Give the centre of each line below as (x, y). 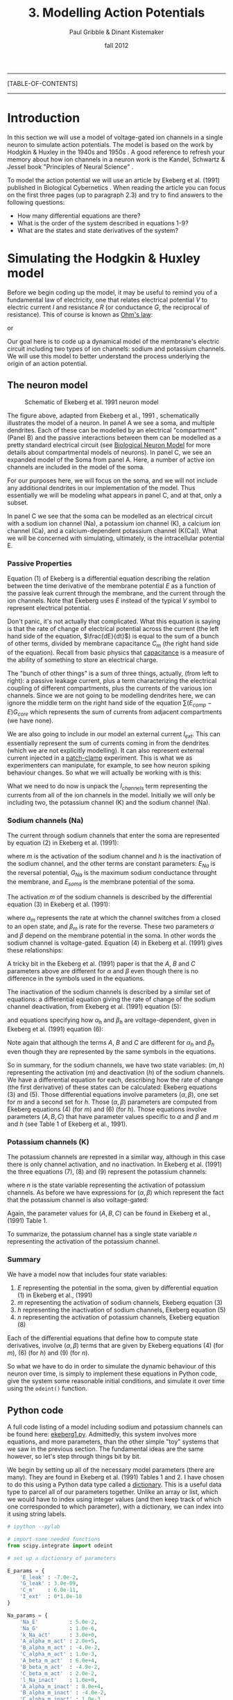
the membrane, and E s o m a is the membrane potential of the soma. (101, 882)
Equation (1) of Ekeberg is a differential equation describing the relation (109, 578)
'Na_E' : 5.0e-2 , (59, 1622)
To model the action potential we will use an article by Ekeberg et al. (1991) (114, 180)
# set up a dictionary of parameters (62, 1558)
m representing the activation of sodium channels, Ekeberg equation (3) (120, 1303)
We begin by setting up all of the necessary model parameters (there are (111, 1470)
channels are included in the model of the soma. (76, 467)
